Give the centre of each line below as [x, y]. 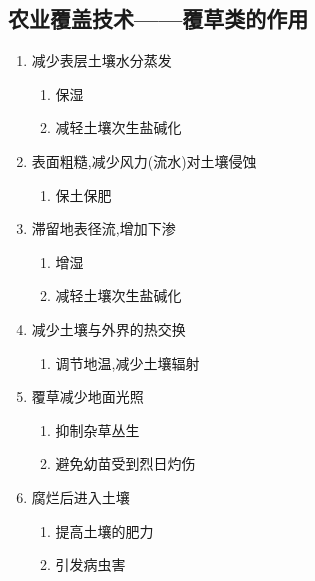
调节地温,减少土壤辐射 [127, 362]
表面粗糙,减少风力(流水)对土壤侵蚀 [144, 160]
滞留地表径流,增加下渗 [103, 228]
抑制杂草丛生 [97, 429]
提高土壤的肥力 [104, 530]
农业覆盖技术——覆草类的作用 [158, 18]
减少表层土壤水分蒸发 [101, 60]
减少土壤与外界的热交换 [108, 328]
